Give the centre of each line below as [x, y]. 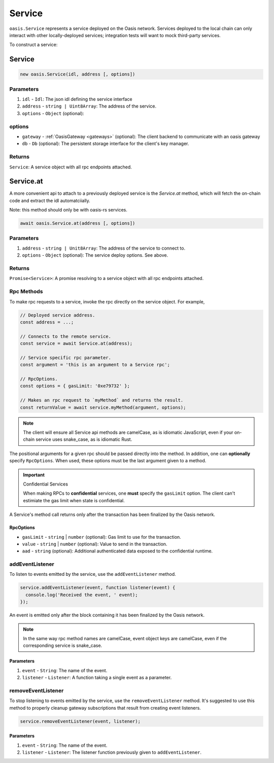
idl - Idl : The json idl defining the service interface [77, 99]
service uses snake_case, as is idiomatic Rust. [84, 439]
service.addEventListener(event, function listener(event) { [98, 588]
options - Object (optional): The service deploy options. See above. [95, 255]
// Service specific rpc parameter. [66, 357]
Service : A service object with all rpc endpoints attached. [71, 167]
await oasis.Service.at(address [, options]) [78, 223]
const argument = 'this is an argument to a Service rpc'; [95, 365]
